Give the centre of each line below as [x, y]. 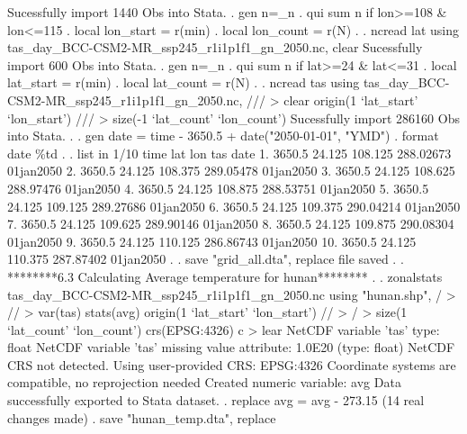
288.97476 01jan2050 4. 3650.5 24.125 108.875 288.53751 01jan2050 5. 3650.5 [218, 188]
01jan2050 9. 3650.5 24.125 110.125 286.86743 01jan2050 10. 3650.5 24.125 [212, 241]
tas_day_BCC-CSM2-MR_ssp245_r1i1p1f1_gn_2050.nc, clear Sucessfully [215, 47]
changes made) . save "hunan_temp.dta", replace [142, 417]
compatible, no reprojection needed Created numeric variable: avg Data [204, 382]
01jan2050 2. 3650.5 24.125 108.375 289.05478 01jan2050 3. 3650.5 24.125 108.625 [231, 171]
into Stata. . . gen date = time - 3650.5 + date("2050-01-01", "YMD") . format [223, 136]
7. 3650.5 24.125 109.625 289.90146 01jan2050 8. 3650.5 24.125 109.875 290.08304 [231, 224]
